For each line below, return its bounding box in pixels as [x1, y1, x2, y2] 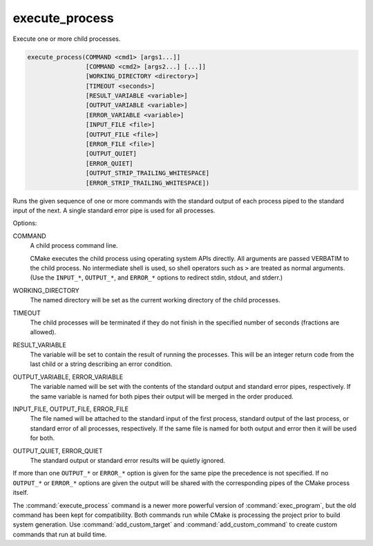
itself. [12, 489, 29, 497]
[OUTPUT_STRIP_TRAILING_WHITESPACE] [85, 170, 210, 177]
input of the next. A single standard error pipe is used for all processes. [12, 206, 216, 215]
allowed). [30, 328, 57, 336]
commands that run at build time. [12, 530, 107, 538]
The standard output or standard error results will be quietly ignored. [30, 456, 226, 464]
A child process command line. [30, 242, 118, 250]
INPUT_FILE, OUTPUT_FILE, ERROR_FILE [12, 405, 129, 413]
